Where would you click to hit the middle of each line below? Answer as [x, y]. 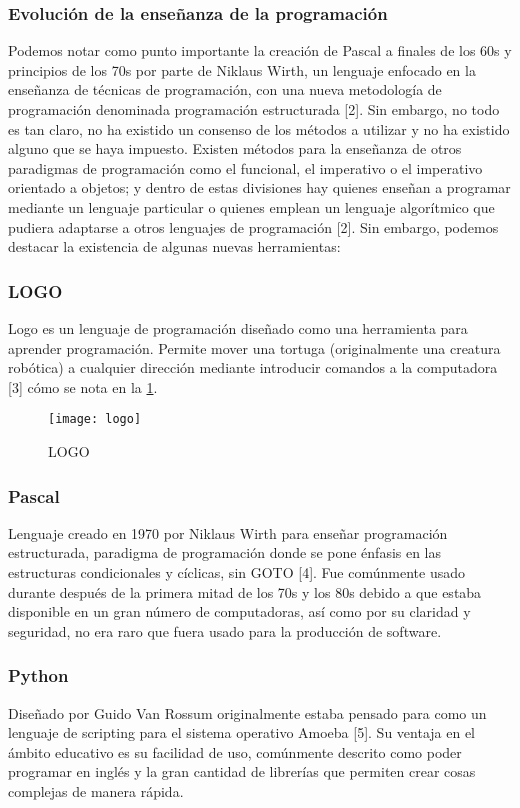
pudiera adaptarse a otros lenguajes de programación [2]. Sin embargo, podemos [253, 226]
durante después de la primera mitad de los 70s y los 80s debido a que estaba [245, 591]
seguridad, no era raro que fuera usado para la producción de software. [225, 630]
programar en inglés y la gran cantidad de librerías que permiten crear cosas [242, 771]
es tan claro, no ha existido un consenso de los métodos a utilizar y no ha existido [259, 128]
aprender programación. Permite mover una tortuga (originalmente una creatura [254, 347]
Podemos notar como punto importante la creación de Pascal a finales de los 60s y [260, 50]
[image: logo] [95, 419]
